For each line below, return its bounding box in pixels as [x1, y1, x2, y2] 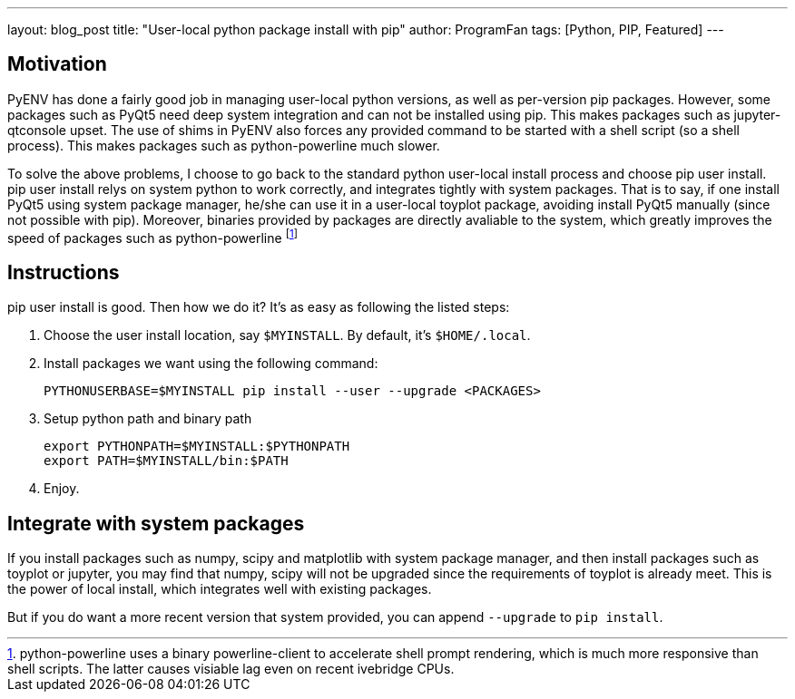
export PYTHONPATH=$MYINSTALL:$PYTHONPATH [44, 439, 350, 454]
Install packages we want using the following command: [44, 355, 378, 372]
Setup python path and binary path [44, 411, 252, 427]
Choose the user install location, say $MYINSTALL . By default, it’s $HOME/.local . [44, 327, 531, 344]
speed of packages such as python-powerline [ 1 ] [7, 227, 298, 246]
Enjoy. [44, 481, 80, 497]
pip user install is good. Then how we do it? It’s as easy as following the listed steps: [7, 299, 510, 316]
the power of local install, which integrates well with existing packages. [7, 581, 432, 597]
